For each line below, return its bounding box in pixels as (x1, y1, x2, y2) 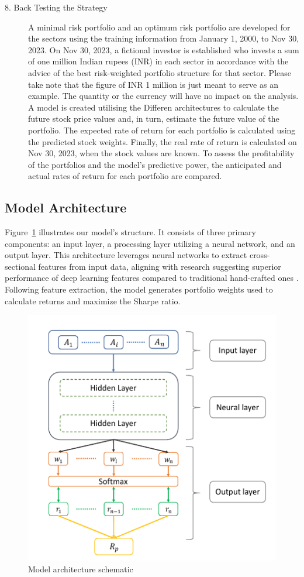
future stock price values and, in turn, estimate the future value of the (28, 112, 279, 125)
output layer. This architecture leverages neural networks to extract (5, 249, 247, 261)
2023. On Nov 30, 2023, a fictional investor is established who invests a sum (28, 43, 299, 56)
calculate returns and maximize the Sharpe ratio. (5, 294, 181, 307)
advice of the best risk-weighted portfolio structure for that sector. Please (28, 66, 291, 78)
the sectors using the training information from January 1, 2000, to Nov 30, (28, 32, 299, 44)
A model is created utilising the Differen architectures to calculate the (28, 101, 279, 113)
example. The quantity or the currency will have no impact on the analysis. (28, 90, 299, 102)
